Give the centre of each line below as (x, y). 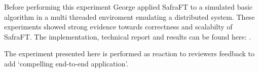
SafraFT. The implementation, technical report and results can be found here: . (128, 36)
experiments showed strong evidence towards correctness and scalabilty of (118, 27)
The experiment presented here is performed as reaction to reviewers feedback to (129, 53)
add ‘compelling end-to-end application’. (66, 63)
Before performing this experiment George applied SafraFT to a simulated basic (128, 7)
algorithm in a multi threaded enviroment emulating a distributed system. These (129, 16)
